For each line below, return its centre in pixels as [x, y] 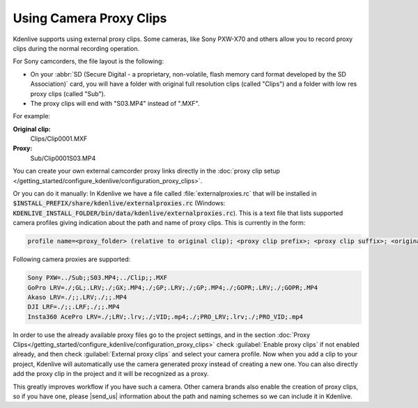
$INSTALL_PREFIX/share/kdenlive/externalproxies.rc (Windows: [119, 203]
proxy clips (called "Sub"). [68, 93]
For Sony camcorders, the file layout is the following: [88, 61]
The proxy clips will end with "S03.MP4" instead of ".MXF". [115, 103]
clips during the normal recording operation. [76, 48]
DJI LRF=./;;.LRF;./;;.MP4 [73, 307]
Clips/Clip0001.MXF [59, 139]
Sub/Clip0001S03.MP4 [63, 158]
